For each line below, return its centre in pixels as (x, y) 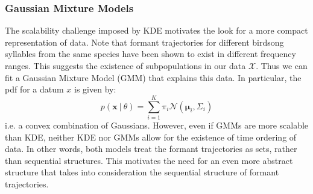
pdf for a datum (34, 89)
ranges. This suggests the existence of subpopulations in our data (125, 65)
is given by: (95, 89)
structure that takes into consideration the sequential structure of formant (142, 172)
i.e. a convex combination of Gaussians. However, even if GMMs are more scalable (157, 125)
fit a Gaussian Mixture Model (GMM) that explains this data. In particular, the (153, 77)
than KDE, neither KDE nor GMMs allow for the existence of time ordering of (151, 137)
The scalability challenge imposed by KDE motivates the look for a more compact (156, 30)
